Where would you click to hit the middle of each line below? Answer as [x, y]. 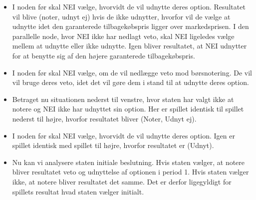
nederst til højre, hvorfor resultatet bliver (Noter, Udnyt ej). [104, 118]
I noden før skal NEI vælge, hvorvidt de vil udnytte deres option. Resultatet [129, 6]
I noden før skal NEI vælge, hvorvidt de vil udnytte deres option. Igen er [124, 135]
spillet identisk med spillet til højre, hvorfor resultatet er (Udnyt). [113, 145]
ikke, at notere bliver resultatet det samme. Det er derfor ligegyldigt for [122, 181]
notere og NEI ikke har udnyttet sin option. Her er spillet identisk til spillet [128, 109]
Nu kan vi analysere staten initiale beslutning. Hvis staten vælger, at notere [128, 162]
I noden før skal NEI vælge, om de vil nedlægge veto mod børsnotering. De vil [132, 72]
